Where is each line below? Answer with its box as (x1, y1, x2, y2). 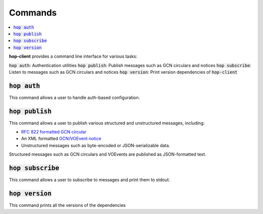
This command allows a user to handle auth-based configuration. (9, 95, 140, 100)
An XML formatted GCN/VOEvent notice (21, 136, 102, 142)
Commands (9, 7, 57, 18)
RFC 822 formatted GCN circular (21, 129, 87, 135)
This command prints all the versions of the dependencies (9, 202, 126, 208)
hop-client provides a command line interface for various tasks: (9, 53, 137, 59)
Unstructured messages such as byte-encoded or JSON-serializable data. (21, 142, 170, 148)
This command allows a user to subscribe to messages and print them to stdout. (9, 177, 170, 183)
